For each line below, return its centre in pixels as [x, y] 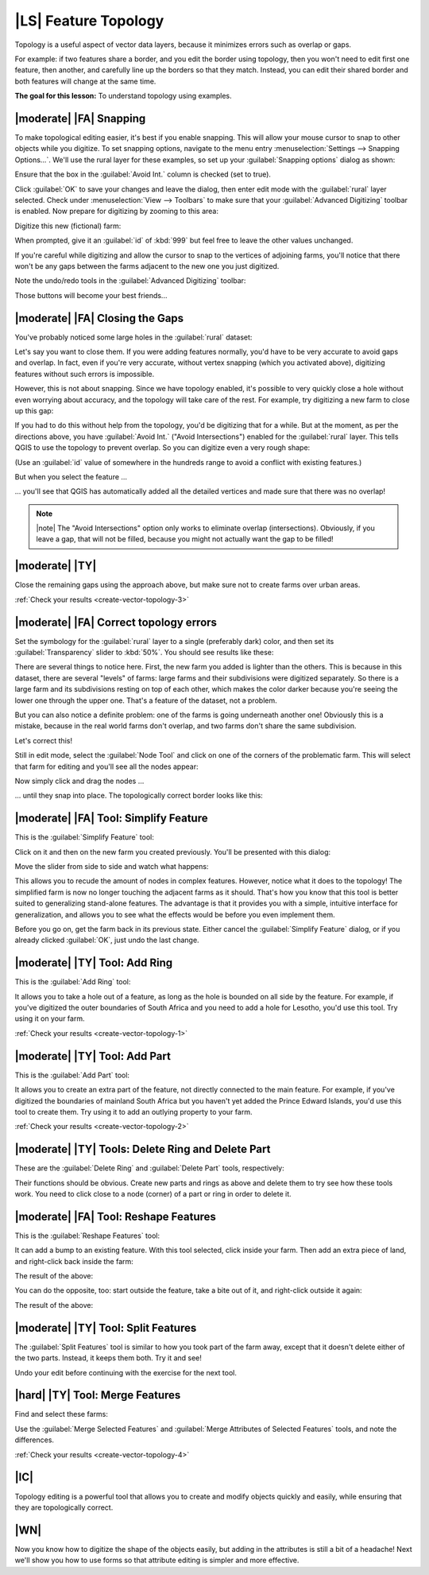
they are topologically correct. [64, 1507]
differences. [35, 1440]
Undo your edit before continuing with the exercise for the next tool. [126, 1372]
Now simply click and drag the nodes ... [79, 781]
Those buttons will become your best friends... [91, 295]
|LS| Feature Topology [89, 21]
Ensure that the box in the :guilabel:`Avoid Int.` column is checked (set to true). [143, 174]
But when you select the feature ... [71, 476]
